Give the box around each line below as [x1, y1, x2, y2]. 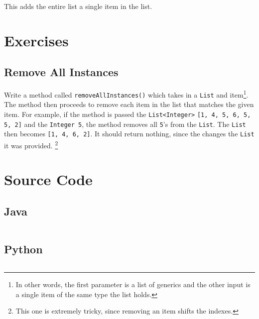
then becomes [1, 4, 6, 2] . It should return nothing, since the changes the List [4, 128, 255, 139]
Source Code [4, 169, 93, 190]
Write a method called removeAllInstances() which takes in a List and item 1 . [4, 88, 249, 100]
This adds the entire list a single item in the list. [4, 1, 152, 11]
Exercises [4, 30, 69, 50]
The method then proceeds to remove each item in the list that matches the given [4, 99, 254, 109]
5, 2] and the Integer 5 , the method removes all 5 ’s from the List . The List [4, 118, 246, 129]
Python [4, 241, 43, 257]
